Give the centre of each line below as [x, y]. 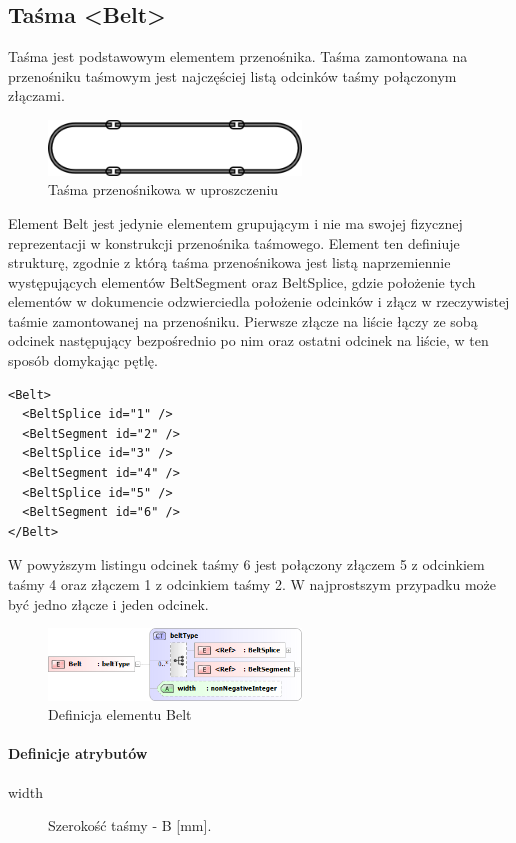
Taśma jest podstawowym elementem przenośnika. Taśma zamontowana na [238, 56]
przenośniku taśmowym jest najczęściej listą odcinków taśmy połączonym [232, 75]
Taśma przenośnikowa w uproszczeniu [163, 189]
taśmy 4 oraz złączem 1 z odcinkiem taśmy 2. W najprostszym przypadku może [252, 584]
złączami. [36, 95]
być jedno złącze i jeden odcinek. [108, 603]
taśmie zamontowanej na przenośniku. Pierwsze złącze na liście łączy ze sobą [243, 320]
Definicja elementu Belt [120, 714]
